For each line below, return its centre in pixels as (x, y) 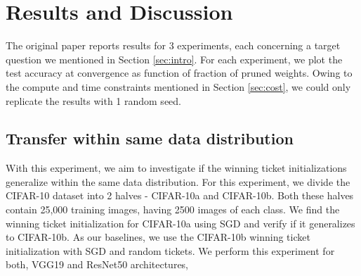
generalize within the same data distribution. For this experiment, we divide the (178, 181)
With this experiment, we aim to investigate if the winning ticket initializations (176, 168)
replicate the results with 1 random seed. (93, 100)
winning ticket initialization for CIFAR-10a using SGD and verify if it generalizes (180, 223)
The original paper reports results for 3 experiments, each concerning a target (173, 45)
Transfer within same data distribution (150, 138)
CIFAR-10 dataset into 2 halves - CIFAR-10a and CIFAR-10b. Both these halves (180, 195)
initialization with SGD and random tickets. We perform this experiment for (170, 250)
